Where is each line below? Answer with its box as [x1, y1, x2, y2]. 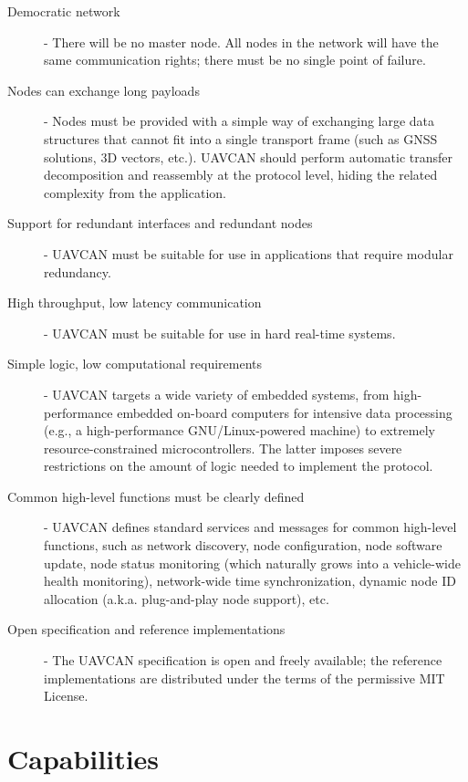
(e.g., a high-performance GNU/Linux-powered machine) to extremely [44, 421, 436, 440]
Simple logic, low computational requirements [7, 354, 262, 373]
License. [44, 686, 88, 705]
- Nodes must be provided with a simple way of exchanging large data [44, 111, 435, 130]
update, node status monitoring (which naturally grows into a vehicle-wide [44, 553, 461, 572]
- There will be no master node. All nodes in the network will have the [44, 32, 439, 51]
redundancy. [44, 262, 111, 281]
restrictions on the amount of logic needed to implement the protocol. [44, 456, 433, 475]
